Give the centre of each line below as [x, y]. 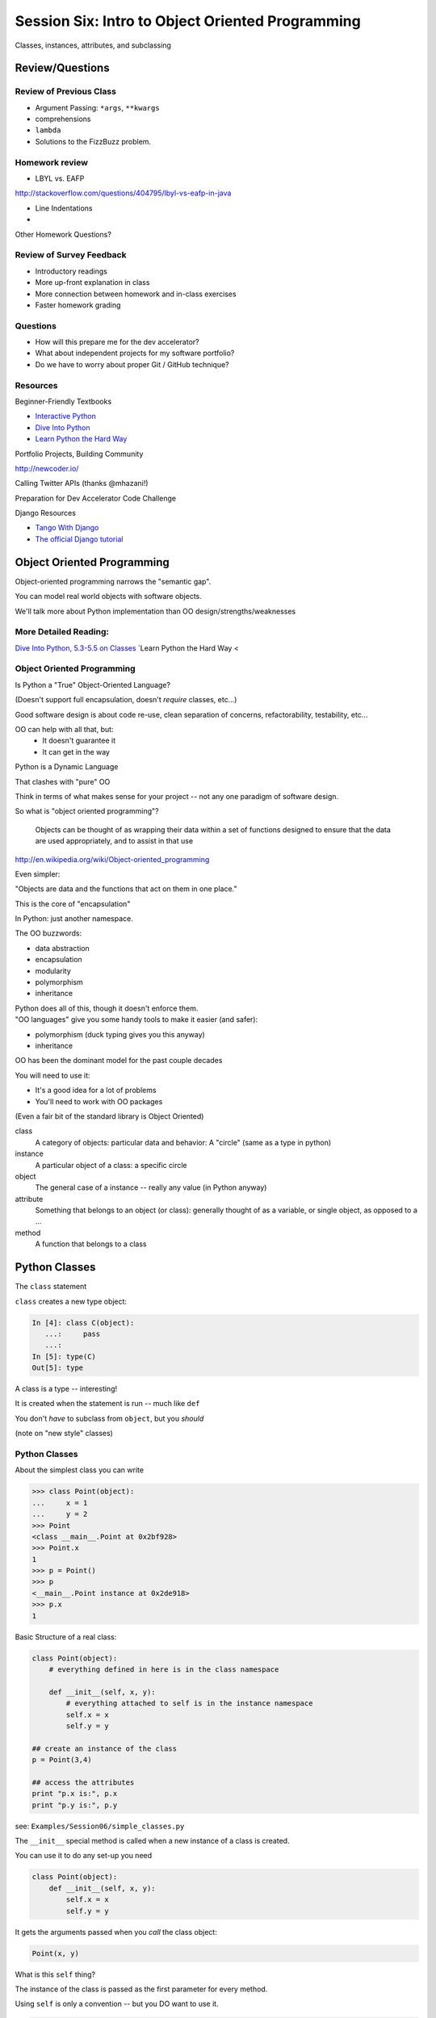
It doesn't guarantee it [79, 741]
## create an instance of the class [105, 1748]
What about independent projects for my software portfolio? [135, 353]
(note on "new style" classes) [64, 1434]
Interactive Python [65, 417]
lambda [48, 130]
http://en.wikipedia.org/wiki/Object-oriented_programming [112, 859]
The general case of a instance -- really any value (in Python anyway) [151, 1187]
